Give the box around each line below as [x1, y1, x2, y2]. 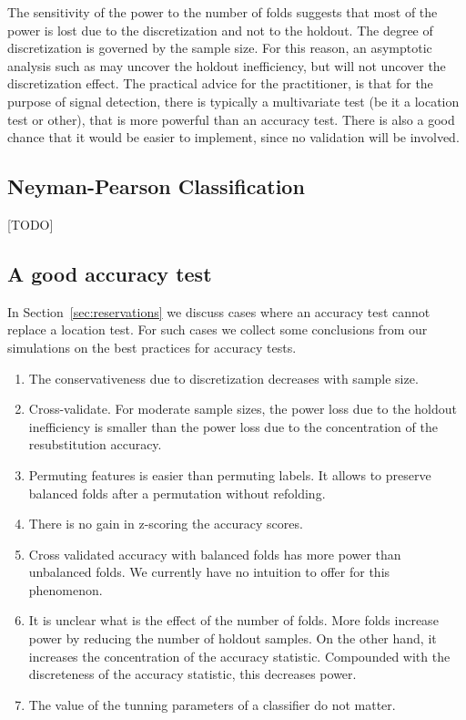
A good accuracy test [7, 259, 212, 287]
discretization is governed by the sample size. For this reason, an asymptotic [7, 38, 432, 57]
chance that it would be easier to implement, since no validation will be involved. [7, 128, 460, 147]
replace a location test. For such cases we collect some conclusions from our [7, 320, 428, 339]
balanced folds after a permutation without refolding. [28, 483, 326, 502]
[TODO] [7, 214, 54, 233]
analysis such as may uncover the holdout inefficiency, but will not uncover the [7, 56, 446, 75]
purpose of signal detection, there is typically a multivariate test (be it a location [7, 91, 460, 110]
